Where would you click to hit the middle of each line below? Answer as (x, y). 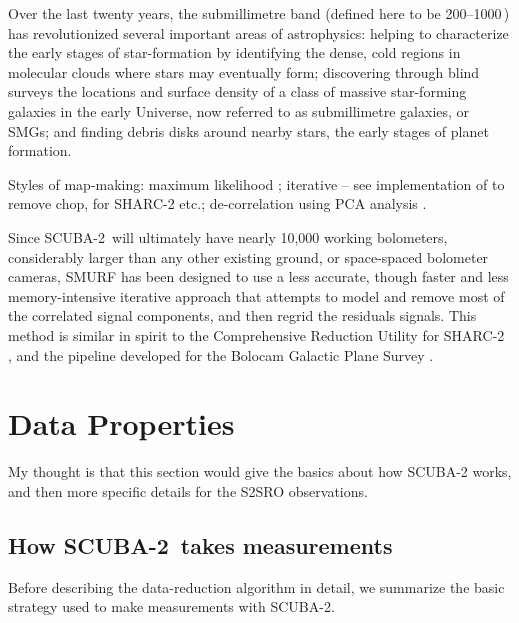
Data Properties (121, 423)
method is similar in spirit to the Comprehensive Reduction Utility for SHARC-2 (256, 334)
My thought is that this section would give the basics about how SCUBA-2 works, (260, 471)
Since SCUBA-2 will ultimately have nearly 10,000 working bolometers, (228, 236)
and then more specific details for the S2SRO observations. (188, 490)
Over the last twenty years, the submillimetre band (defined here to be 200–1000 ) (259, 13)
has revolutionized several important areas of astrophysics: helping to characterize (258, 32)
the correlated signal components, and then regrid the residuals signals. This (242, 315)
